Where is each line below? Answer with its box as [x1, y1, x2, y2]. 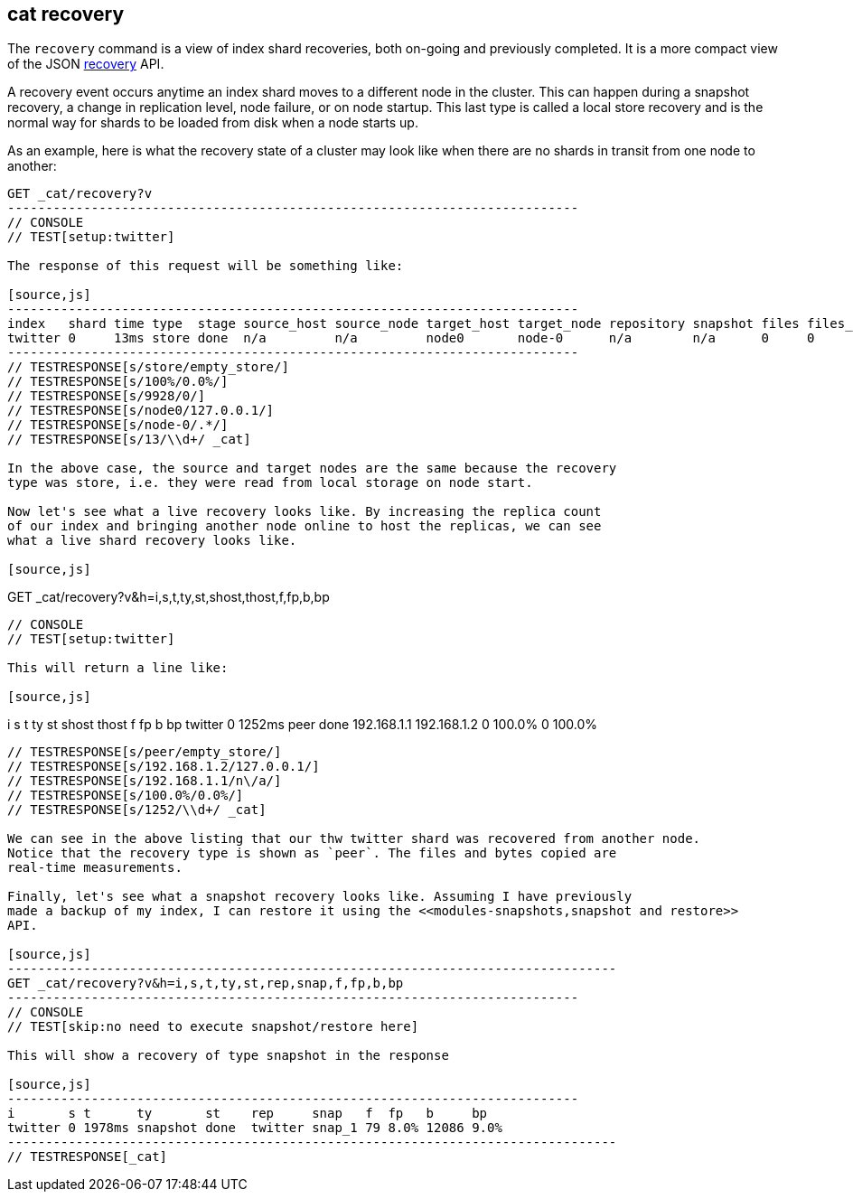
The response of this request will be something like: [7, 258, 404, 274]
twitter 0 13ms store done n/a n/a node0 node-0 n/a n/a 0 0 [7, 331, 815, 346]
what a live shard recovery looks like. [7, 533, 297, 548]
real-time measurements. [7, 860, 183, 876]
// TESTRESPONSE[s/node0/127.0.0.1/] [7, 403, 275, 418]
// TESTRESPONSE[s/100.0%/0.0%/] [7, 788, 244, 803]
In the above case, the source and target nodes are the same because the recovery [7, 461, 617, 476]
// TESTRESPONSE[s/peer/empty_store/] [7, 745, 282, 760]
